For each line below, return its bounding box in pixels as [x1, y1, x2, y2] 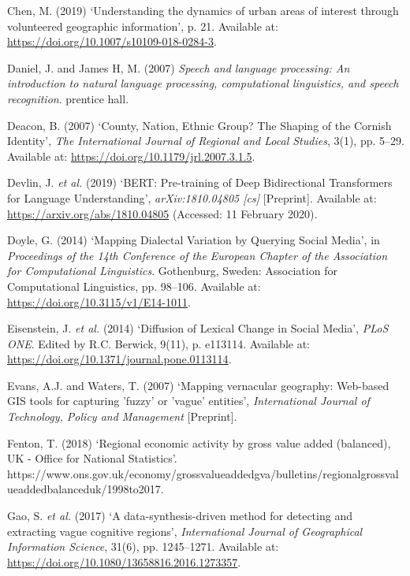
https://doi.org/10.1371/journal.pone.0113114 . [7, 351, 232, 367]
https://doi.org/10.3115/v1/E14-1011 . [7, 293, 191, 310]
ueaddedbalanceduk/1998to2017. [7, 481, 164, 497]
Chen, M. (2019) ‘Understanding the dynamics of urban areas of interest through [7, 2, 399, 18]
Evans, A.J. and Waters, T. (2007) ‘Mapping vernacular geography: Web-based [7, 377, 389, 393]
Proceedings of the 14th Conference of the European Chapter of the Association [7, 247, 388, 263]
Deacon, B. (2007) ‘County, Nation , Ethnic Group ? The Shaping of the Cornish [7, 117, 392, 133]
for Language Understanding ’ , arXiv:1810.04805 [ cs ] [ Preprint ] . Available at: [7, 189, 377, 206]
